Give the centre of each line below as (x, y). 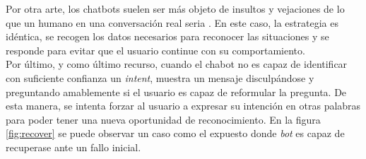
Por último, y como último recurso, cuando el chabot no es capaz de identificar (177, 64)
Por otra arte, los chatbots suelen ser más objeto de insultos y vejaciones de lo (175, 8)
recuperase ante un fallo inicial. (73, 147)
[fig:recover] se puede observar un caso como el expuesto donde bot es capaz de (175, 133)
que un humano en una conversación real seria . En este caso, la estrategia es (172, 22)
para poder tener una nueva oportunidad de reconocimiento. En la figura (163, 119)
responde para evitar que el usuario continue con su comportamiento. (155, 50)
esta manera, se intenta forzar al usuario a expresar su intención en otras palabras (183, 106)
